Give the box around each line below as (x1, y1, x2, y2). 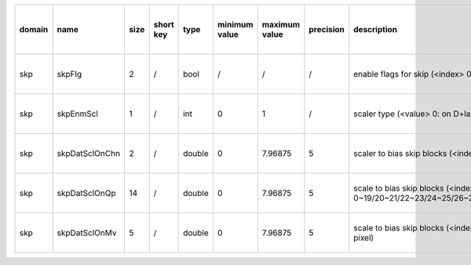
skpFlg (57, 69, 82, 79)
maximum (261, 20, 301, 30)
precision (309, 24, 345, 34)
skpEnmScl (57, 108, 98, 119)
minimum (217, 20, 254, 30)
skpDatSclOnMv (57, 227, 117, 238)
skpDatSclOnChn (57, 148, 121, 158)
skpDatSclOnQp (57, 188, 117, 198)
